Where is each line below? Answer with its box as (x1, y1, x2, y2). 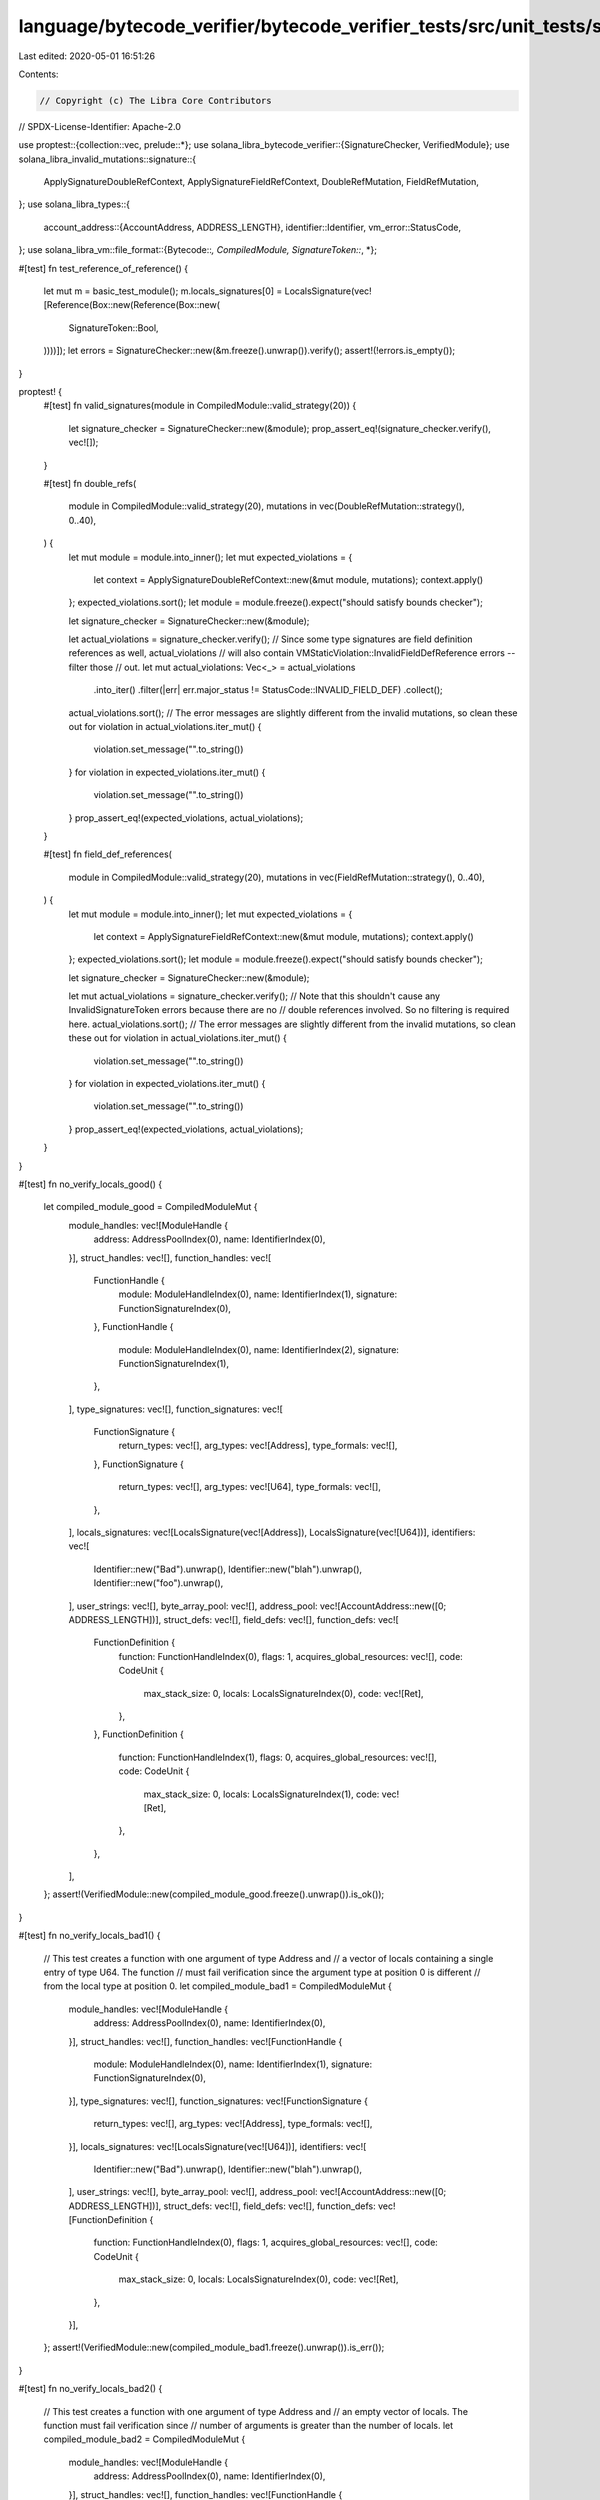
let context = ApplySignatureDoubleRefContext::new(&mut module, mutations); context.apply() (93, 573, 484, 585)
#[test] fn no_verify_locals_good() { (18, 1178, 163, 1190)
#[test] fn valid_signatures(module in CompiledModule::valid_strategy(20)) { (43, 400, 357, 412)
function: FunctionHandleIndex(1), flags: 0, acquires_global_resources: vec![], (118, 1751, 437, 1763)
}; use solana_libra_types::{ (18, 198, 130, 210)
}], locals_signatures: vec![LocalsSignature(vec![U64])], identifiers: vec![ (68, 2140, 367, 2152)
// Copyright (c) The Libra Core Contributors (39, 95, 272, 106)
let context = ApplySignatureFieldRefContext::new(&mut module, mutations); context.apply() (93, 930, 474, 942)
